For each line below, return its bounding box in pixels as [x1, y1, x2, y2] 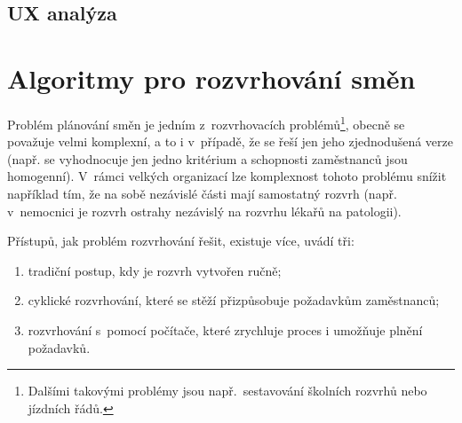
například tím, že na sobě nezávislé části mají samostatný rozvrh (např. [7, 184, 397, 202]
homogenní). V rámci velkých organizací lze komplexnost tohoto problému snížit [7, 167, 447, 185]
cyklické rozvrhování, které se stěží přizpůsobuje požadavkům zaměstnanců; [28, 291, 440, 309]
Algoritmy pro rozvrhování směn [7, 59, 416, 96]
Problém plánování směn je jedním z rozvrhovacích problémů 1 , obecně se [7, 112, 405, 133]
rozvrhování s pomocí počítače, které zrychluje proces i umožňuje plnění [28, 320, 423, 339]
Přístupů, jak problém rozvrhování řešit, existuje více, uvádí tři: [7, 231, 354, 250]
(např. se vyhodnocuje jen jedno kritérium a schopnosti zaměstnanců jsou [7, 149, 408, 168]
